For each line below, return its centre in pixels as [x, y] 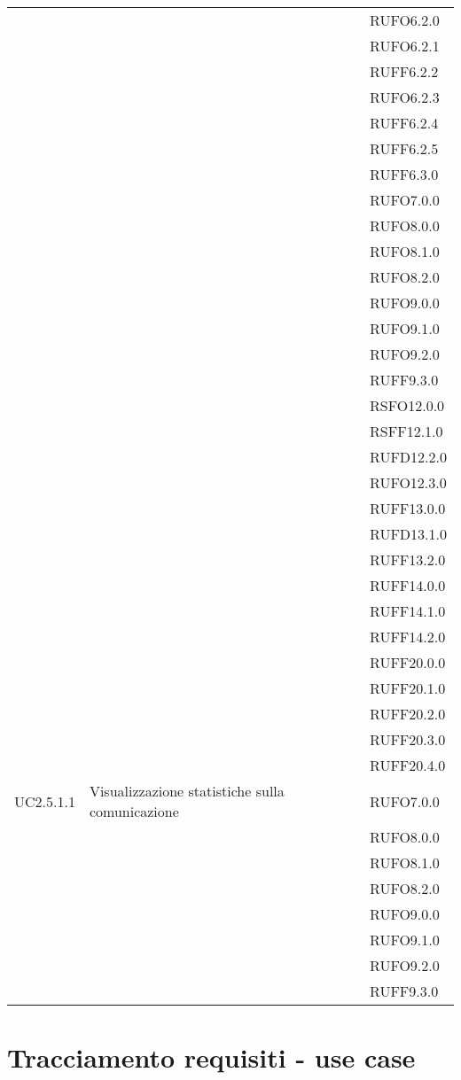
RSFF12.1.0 [406, 431]
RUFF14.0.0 [408, 585]
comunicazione [134, 811]
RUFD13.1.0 [408, 534]
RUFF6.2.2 [404, 71]
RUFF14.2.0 [408, 637]
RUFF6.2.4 [404, 123]
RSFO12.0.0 [407, 405]
